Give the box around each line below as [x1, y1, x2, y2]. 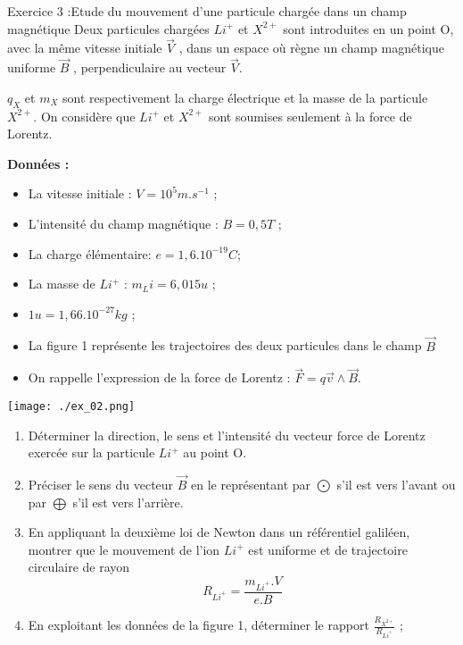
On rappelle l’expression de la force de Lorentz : [28, 368, 291, 387]
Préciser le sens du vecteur [28, 475, 174, 494]
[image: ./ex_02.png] [7, 399, 136, 413]
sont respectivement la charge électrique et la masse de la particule [62, 88, 428, 106]
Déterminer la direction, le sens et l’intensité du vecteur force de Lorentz [28, 425, 426, 444]
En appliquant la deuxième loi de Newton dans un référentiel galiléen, [28, 523, 410, 541]
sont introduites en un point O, [283, 19, 454, 38]
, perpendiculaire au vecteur [73, 58, 227, 77]
